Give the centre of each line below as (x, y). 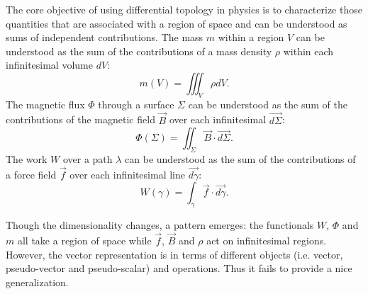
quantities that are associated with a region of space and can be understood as (177, 23)
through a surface (136, 104)
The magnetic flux (45, 104)
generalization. (37, 282)
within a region (251, 37)
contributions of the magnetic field (80, 119)
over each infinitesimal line (127, 174)
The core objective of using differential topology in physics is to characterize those (184, 9)
